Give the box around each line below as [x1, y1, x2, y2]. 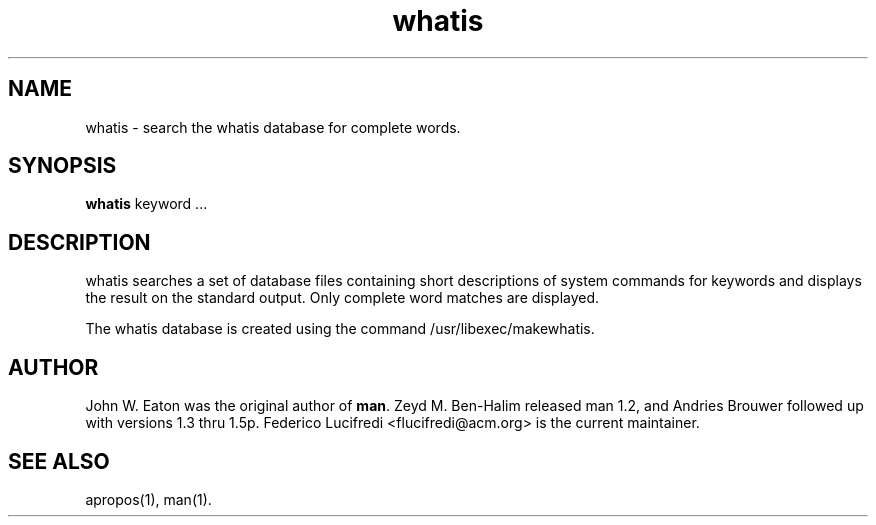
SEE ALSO [8, 448, 110, 474]
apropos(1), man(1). [85, 490, 212, 508]
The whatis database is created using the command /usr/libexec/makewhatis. [85, 320, 595, 338]
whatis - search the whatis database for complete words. [85, 118, 461, 136]
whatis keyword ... [85, 195, 208, 213]
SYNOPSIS [8, 153, 117, 179]
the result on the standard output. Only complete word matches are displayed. [85, 289, 600, 307]
